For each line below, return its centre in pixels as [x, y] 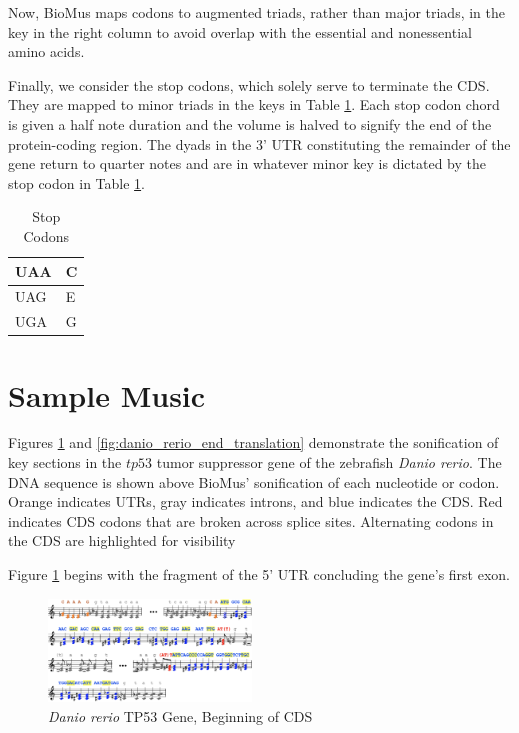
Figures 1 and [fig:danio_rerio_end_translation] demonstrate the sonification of [253, 442]
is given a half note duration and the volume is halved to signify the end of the [250, 123]
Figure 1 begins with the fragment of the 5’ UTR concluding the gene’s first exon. [259, 574]
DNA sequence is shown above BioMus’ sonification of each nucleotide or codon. [254, 481]
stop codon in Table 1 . [76, 182]
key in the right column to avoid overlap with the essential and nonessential [240, 31]
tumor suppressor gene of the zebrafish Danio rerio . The [329, 462]
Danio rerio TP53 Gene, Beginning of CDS [180, 715]
